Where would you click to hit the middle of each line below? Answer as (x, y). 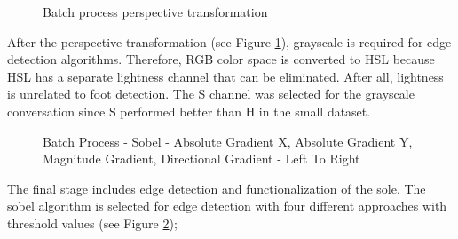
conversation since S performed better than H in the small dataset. (189, 111)
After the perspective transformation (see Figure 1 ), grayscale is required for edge (229, 41)
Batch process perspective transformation (155, 12)
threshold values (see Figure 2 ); (92, 223)
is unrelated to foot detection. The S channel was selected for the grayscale (211, 94)
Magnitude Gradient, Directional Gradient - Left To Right (201, 159)
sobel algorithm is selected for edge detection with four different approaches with (227, 206)
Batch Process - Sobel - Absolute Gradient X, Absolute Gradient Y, (228, 141)
